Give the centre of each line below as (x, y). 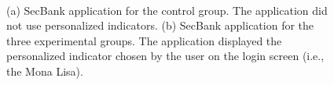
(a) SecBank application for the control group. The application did (167, 10)
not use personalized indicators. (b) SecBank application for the (160, 25)
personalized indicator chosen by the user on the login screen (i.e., (165, 56)
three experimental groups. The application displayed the (144, 40)
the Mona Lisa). (45, 71)
